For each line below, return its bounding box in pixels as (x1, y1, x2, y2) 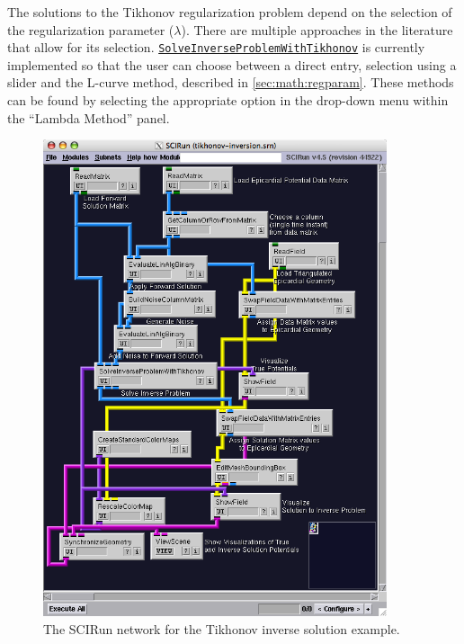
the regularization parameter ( (7, 20, 174, 39)
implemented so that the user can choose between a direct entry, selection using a (7, 55, 457, 74)
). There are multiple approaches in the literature (181, 20, 453, 39)
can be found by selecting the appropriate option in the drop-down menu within (7, 91, 449, 110)
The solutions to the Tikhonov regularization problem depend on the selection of (7, 3, 452, 21)
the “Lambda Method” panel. (7, 108, 170, 127)
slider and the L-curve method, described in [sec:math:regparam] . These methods (7, 73, 454, 92)
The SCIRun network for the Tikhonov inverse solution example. (43, 619, 400, 638)
